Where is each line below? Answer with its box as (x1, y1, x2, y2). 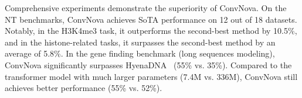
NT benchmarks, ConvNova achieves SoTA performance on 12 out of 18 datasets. (5, 13, 297, 25)
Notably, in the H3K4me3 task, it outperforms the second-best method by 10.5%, (5, 24, 297, 37)
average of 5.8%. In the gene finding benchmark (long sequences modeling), (5, 47, 275, 60)
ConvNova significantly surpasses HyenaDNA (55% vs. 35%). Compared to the (5, 58, 292, 71)
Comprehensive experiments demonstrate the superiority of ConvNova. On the (5, 2, 287, 13)
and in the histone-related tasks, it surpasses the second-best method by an (5, 36, 276, 48)
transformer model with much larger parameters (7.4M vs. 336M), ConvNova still (5, 70, 298, 82)
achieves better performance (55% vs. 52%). (5, 82, 162, 94)
